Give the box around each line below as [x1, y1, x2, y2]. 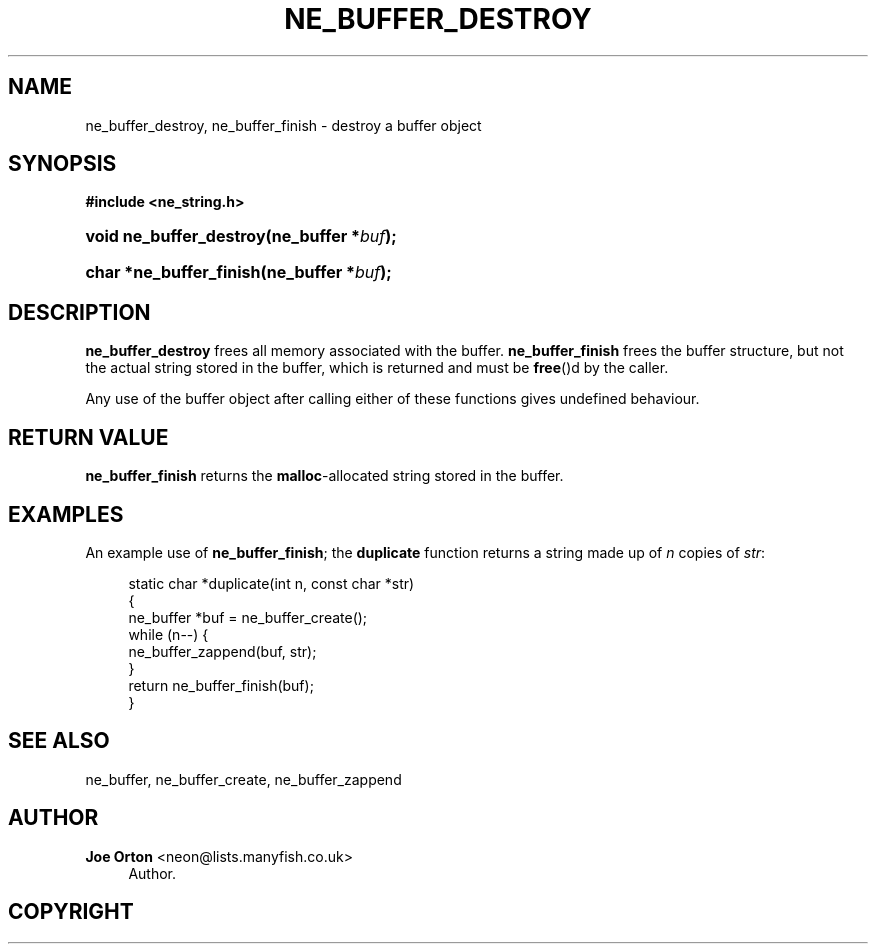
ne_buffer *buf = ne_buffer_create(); [128, 608, 368, 626]
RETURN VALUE [8, 424, 169, 450]
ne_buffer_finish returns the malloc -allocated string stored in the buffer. [85, 467, 564, 485]
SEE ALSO [8, 728, 110, 754]
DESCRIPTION [8, 299, 151, 325]
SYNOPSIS [8, 151, 117, 177]
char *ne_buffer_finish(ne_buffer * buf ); [85, 262, 392, 283]
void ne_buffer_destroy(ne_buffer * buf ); [85, 226, 397, 247]
